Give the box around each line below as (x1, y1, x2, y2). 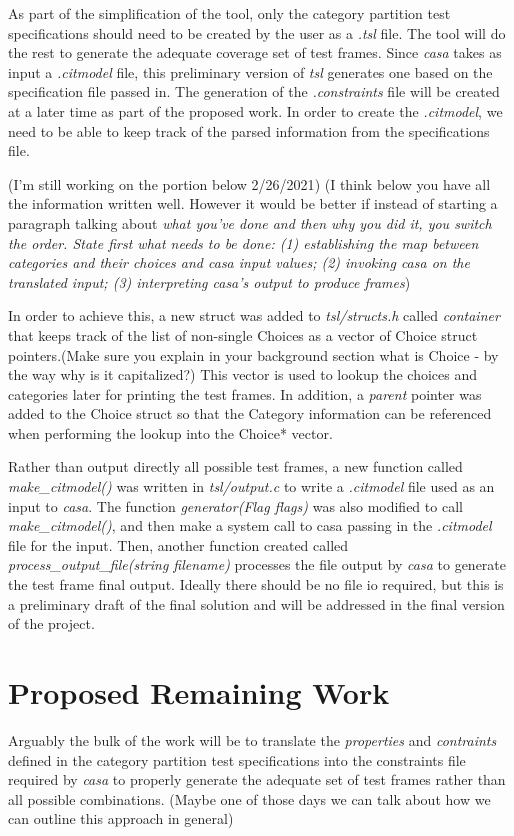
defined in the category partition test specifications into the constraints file (8, 749, 466, 770)
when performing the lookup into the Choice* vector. (8, 422, 333, 443)
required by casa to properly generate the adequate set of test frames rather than (8, 769, 506, 790)
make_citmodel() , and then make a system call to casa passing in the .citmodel (8, 515, 492, 536)
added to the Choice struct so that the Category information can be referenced (8, 403, 492, 424)
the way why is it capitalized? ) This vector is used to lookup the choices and (8, 364, 477, 385)
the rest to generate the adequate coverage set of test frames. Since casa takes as (8, 42, 502, 63)
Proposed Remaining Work (8, 672, 390, 712)
